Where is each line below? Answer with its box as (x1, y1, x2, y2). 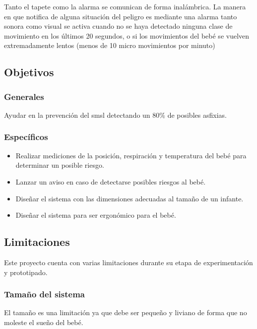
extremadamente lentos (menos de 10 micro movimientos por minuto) (4, 40, 215, 50)
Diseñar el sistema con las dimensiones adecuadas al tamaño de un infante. (15, 193, 244, 203)
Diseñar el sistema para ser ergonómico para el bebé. (15, 210, 176, 220)
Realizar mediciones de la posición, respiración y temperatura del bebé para (15, 150, 247, 160)
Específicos (4, 131, 48, 143)
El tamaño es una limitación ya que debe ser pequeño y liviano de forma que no (4, 307, 247, 318)
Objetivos (4, 64, 54, 80)
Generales (4, 90, 44, 102)
